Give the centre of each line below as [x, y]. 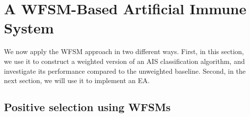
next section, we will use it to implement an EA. [77, 80]
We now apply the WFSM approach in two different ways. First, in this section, [124, 51]
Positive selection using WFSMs [87, 107]
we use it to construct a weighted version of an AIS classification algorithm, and [125, 61]
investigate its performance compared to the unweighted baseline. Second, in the [125, 71]
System [29, 28]
